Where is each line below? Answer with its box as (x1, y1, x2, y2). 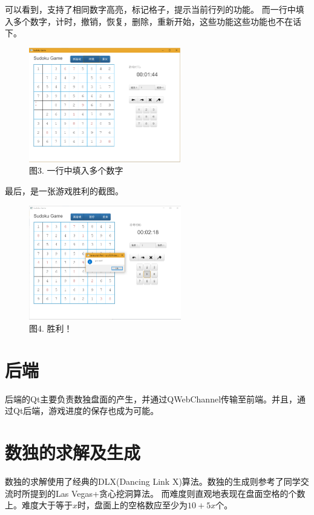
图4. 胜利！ (29, 322, 73, 335)
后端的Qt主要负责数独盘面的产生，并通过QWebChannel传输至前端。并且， (5, 392, 298, 405)
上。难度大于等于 (5, 499, 73, 511)
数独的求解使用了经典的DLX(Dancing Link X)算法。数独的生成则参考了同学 (5, 475, 301, 488)
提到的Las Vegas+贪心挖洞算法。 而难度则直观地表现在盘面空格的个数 (30, 487, 306, 499)
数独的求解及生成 (5, 440, 141, 465)
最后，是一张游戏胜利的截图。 (5, 184, 123, 197)
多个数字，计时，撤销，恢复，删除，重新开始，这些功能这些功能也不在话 (13, 15, 301, 27)
